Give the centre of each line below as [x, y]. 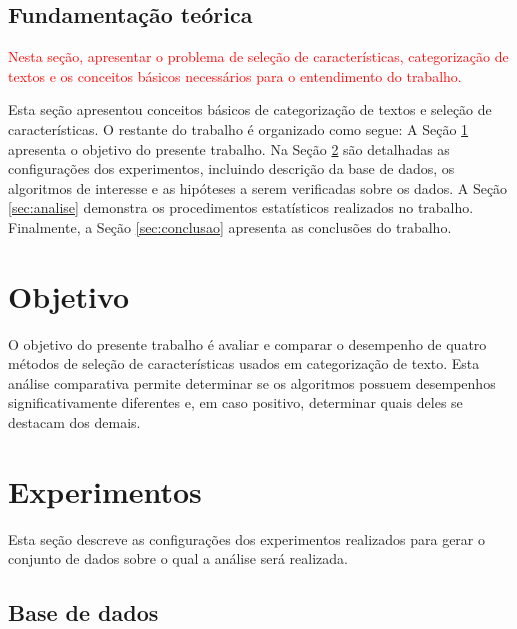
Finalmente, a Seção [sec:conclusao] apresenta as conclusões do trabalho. [230, 226]
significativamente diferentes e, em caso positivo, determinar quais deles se [235, 402]
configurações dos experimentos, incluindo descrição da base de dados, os [231, 168]
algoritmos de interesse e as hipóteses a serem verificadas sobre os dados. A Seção [258, 187]
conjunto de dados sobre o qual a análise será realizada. [178, 558]
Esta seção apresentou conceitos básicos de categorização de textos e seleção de [250, 109]
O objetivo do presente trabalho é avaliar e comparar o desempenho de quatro [247, 343]
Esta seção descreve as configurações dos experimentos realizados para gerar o [247, 538]
